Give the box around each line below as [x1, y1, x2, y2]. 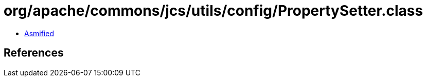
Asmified [24, 29, 55, 38]
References [4, 46, 64, 60]
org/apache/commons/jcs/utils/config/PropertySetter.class [4, 2, 423, 19]
